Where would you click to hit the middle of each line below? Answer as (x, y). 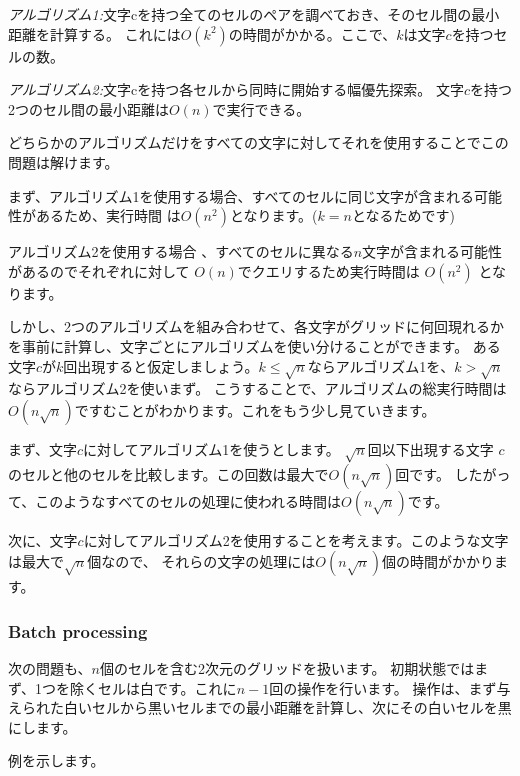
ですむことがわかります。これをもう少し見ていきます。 (255, 409)
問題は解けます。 (63, 161)
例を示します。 (56, 760)
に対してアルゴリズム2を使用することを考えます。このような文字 (296, 539)
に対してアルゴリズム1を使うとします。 (211, 448)
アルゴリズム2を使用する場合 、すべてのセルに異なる (181, 251)
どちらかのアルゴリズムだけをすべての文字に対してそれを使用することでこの (258, 142)
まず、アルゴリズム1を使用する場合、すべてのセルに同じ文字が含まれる (241, 195)
